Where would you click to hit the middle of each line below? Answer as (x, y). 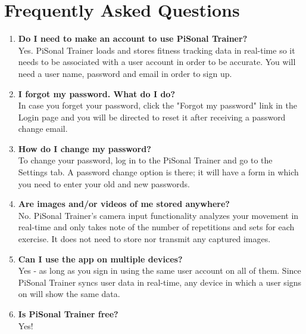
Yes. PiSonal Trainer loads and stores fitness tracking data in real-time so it (157, 50)
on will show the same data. (69, 294)
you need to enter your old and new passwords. (104, 183)
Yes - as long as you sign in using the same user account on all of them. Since (160, 270)
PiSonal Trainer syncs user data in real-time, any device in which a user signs (160, 282)
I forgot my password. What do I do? (96, 93)
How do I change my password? (85, 148)
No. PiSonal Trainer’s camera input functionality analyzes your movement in (158, 215)
